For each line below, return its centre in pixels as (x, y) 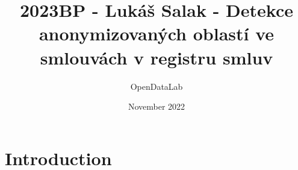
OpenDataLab (157, 86)
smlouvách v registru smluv (157, 57)
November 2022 (157, 106)
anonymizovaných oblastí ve (157, 33)
